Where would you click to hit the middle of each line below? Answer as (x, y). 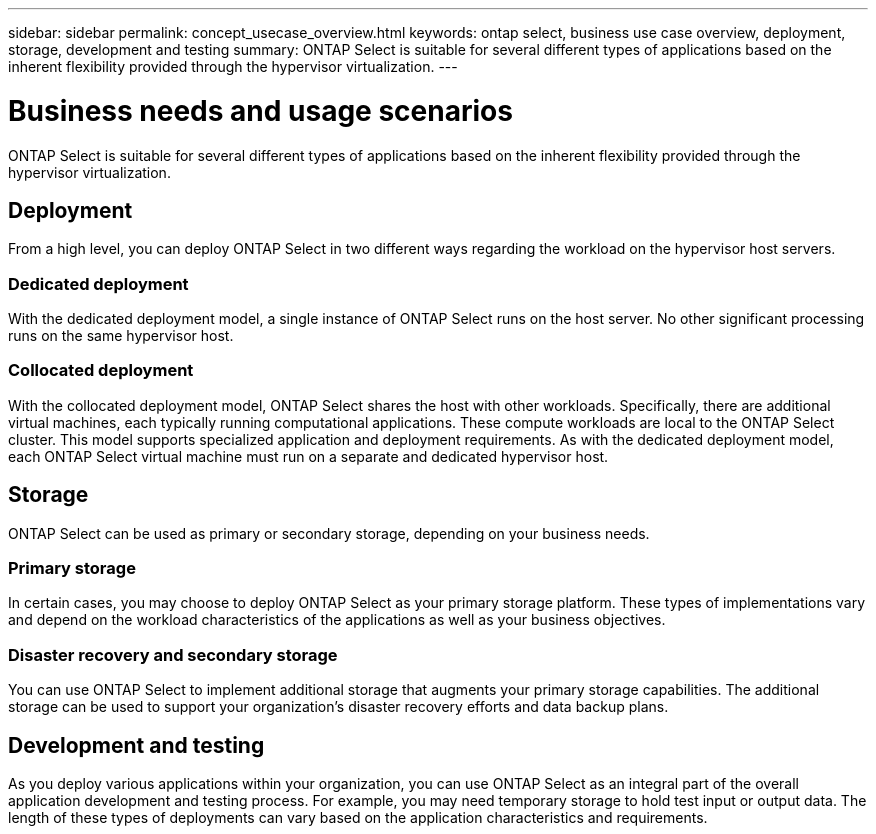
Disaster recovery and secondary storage (173, 654)
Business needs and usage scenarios (260, 110)
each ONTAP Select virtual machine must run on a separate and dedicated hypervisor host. (308, 456)
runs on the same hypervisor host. (121, 336)
